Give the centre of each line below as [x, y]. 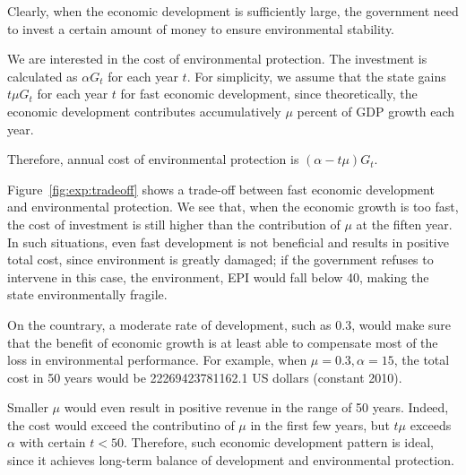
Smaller [28, 407]
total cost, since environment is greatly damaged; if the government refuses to [220, 259]
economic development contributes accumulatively [144, 111]
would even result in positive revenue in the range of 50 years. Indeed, [256, 407]
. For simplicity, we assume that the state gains [316, 76]
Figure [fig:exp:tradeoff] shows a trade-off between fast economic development [221, 189]
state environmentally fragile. [87, 294]
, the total [422, 360]
